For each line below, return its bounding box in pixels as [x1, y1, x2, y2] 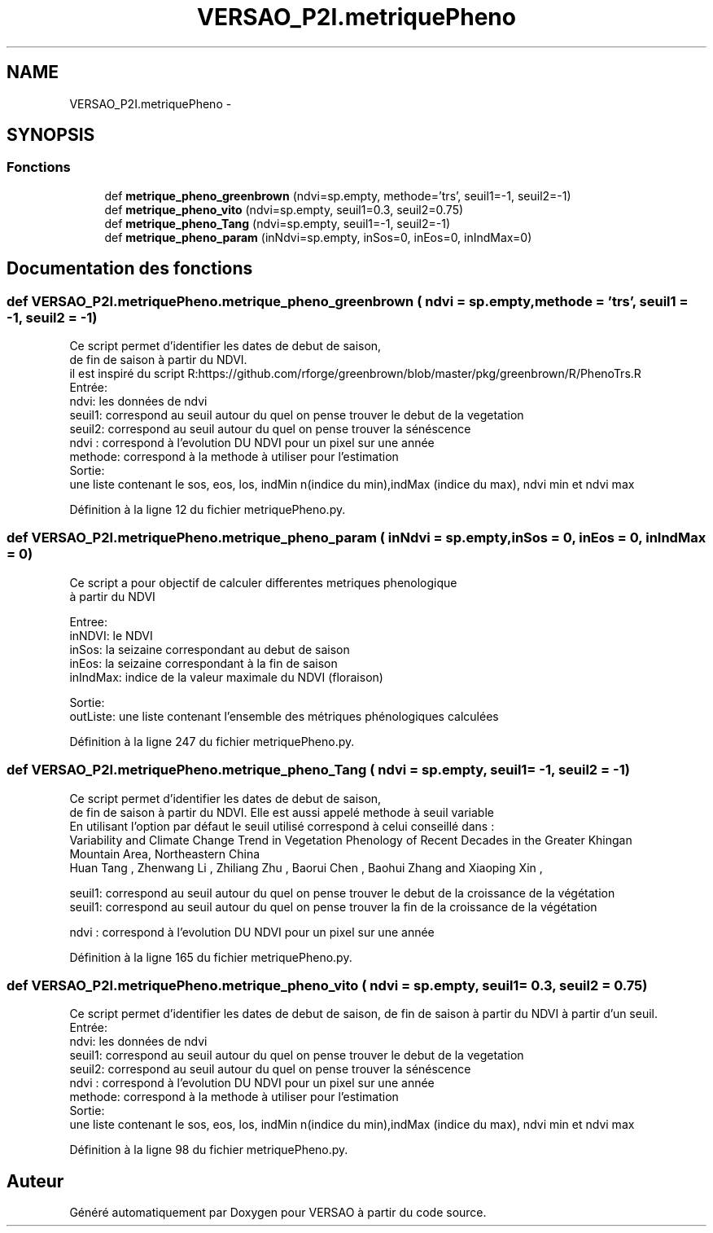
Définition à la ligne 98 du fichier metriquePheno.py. [69, 1143, 348, 1157]
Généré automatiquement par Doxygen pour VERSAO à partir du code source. [69, 1205, 487, 1220]
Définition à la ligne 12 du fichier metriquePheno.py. [69, 502, 346, 517]
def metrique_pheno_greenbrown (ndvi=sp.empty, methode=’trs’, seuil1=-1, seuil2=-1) [104, 188, 571, 203]
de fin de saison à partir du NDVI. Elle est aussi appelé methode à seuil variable [69, 805, 494, 819]
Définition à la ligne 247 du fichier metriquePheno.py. [69, 734, 355, 748]
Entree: [69, 614, 108, 629]
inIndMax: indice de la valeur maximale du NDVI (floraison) [69, 669, 383, 684]
